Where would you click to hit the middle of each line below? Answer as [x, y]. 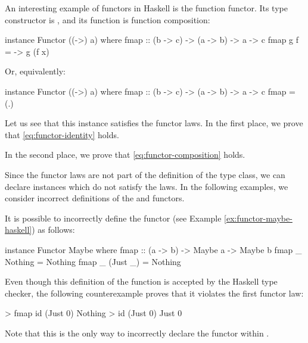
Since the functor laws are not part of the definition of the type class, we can [145, 174]
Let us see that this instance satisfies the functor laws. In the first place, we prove [154, 123]
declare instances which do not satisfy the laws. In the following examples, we [147, 186]
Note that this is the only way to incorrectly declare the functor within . [137, 333]
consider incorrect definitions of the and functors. [95, 198]
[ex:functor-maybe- [258, 218]
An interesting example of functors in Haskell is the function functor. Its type [146, 8]
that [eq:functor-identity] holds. [62, 134]
